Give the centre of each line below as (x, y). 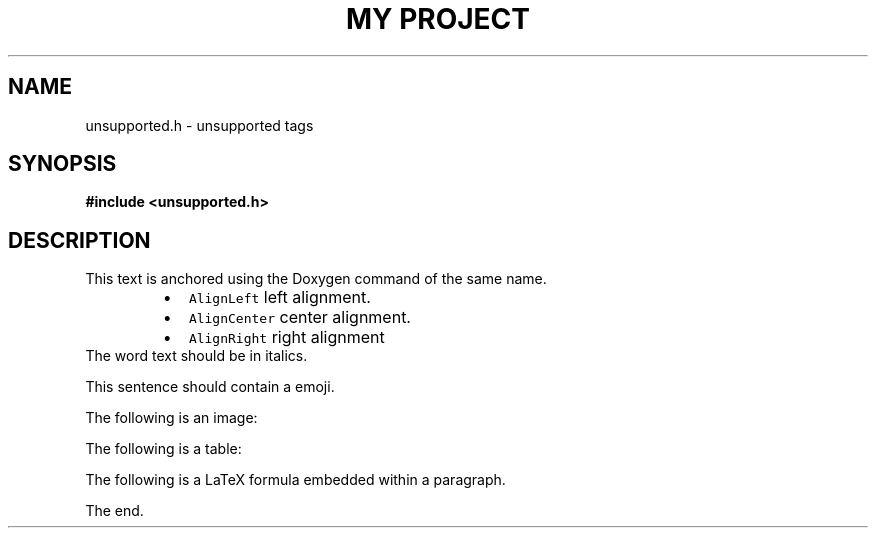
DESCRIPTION (79, 240)
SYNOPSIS (62, 164)
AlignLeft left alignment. (279, 297)
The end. (114, 511)
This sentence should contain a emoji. (210, 387)
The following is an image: (171, 418)
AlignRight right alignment (286, 337)
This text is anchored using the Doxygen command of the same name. (316, 279)
